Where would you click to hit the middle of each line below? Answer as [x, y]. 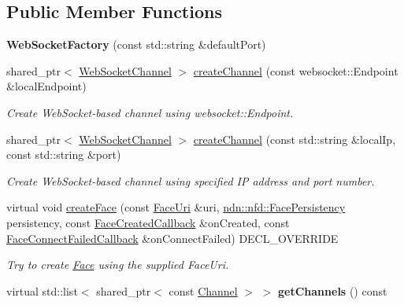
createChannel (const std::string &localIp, [295, 139]
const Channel [203, 290]
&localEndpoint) [46, 86]
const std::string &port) [64, 154]
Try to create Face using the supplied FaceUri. [118, 265]
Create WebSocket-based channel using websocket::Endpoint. [150, 112]
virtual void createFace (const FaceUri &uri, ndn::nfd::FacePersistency [176, 207]
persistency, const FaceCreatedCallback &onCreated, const [148, 222]
